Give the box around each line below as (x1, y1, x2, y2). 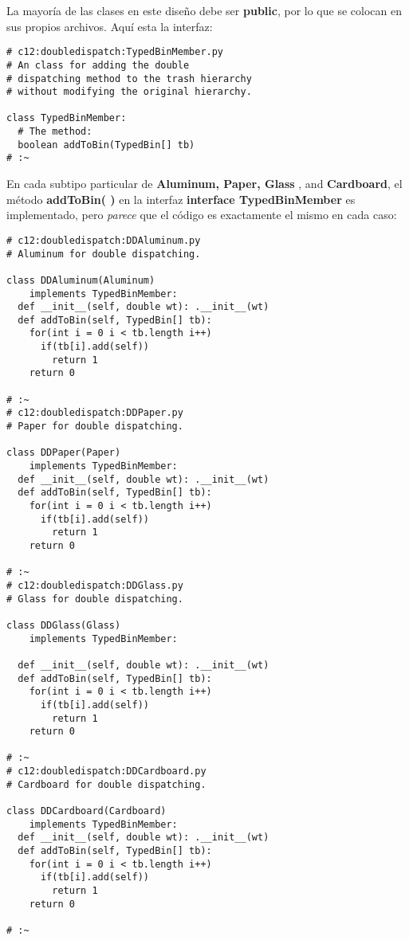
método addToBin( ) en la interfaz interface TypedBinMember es (6, 190, 356, 207)
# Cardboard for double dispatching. (6, 778, 206, 790)
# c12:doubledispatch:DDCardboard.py (6, 766, 206, 777)
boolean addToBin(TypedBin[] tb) (18, 139, 195, 151)
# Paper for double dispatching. (6, 421, 183, 433)
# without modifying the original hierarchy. (6, 86, 252, 98)
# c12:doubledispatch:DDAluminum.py (6, 234, 201, 246)
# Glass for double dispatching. (6, 593, 183, 605)
